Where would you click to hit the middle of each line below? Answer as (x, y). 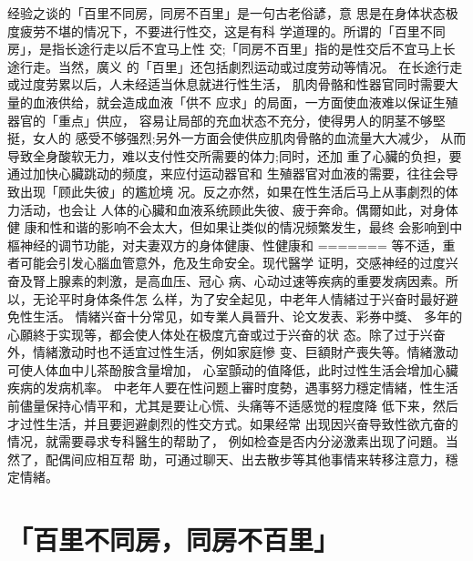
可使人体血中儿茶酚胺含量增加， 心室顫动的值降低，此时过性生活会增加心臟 (233, 369)
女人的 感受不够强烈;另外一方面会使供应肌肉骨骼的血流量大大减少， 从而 (249, 138)
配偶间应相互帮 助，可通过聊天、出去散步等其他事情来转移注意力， (245, 459)
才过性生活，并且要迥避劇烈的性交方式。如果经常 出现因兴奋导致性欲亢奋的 (233, 423)
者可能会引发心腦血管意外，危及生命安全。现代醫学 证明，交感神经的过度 (226, 263)
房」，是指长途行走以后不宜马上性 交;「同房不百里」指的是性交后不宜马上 (225, 49)
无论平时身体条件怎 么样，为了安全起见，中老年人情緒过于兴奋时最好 (239, 298)
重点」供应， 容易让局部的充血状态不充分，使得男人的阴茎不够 (245, 120)
